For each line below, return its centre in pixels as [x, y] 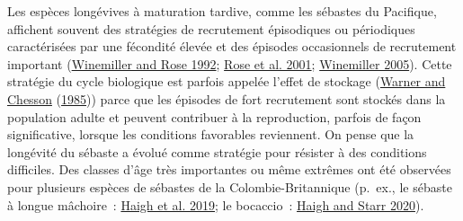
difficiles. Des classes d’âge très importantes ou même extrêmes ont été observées [229, 169]
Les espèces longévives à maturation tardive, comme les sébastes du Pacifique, [222, 11]
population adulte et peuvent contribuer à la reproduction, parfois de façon [214, 116]
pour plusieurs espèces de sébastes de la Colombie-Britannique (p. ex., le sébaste [230, 186]
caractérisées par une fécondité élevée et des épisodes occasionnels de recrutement [232, 46]
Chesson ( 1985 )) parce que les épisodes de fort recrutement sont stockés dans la [227, 98]
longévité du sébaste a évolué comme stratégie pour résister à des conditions [217, 151]
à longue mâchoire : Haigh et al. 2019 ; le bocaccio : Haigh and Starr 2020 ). [216, 204]
